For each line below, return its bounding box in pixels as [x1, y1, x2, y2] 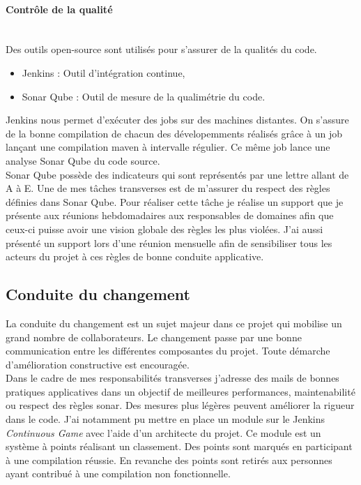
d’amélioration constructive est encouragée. [6, 357, 190, 371]
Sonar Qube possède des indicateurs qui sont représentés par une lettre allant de [6, 167, 349, 181]
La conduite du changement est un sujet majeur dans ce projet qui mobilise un [6, 315, 342, 330]
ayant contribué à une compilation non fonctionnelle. [6, 466, 231, 481]
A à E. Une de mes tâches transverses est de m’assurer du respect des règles [6, 181, 330, 195]
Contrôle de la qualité [6, 1, 113, 16]
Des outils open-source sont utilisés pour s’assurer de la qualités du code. [6, 42, 317, 57]
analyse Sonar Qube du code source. [6, 153, 160, 167]
